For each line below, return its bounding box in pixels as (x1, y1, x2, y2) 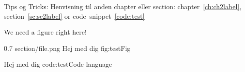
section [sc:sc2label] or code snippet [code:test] (4, 11, 145, 21)
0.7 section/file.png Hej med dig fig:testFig (4, 43, 131, 53)
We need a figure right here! (4, 27, 87, 37)
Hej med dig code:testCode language (4, 59, 112, 69)
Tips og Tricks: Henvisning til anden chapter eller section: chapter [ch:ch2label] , (4, 1, 242, 11)
